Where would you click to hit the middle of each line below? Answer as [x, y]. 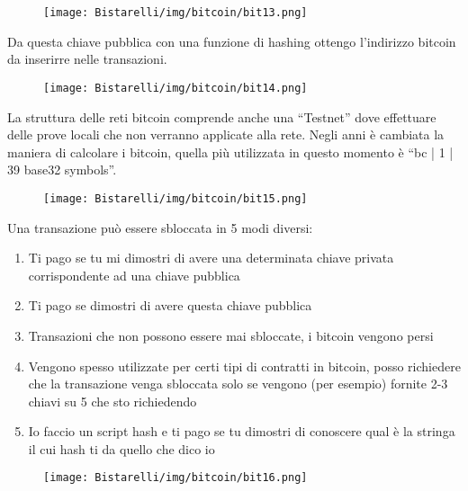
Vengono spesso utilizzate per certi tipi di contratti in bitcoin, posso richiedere [244, 366]
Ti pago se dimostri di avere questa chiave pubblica [170, 305]
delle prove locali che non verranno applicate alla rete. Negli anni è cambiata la [226, 134]
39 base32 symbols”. [62, 170]
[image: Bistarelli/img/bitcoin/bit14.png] [175, 88]
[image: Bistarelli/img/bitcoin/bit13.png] [175, 13]
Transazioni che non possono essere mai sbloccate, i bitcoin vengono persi [231, 335]
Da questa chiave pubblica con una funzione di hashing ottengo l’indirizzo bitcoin [232, 41]
